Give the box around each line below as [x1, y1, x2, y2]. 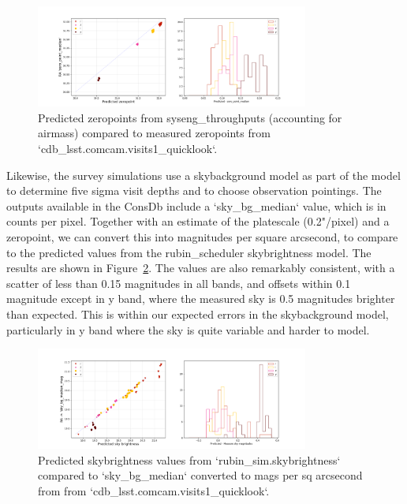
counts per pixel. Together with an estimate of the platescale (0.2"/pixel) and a [6, 213, 390, 230]
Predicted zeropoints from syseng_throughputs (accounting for [38, 109, 342, 125]
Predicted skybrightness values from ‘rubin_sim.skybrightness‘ [38, 451, 341, 468]
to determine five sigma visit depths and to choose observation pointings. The [6, 182, 382, 199]
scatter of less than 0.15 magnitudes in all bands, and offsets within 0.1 [6, 274, 351, 291]
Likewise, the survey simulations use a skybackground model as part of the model [6, 166, 401, 183]
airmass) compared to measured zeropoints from [38, 125, 271, 141]
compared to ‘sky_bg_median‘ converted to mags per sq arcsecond [38, 467, 363, 483]
